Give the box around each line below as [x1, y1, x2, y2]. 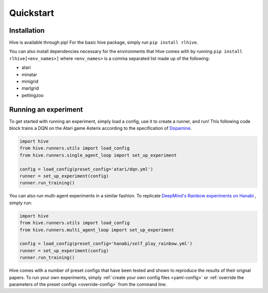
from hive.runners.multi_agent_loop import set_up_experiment [19, 227, 174, 233]
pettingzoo [21, 92, 44, 98]
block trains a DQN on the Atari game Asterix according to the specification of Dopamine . [9, 125, 192, 131]
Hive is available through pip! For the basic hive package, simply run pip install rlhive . [9, 40, 199, 46]
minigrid [21, 78, 39, 84]
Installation [9, 26, 45, 35]
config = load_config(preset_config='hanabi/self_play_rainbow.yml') [19, 241, 193, 246]
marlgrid [21, 85, 39, 91]
